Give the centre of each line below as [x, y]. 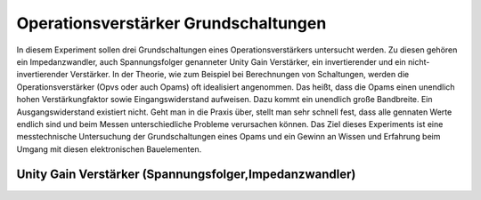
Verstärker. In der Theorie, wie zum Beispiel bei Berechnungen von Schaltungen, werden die [240, 75]
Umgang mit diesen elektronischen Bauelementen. [109, 149]
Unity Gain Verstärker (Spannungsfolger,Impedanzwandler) [186, 175]
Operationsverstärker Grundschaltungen [171, 23]
